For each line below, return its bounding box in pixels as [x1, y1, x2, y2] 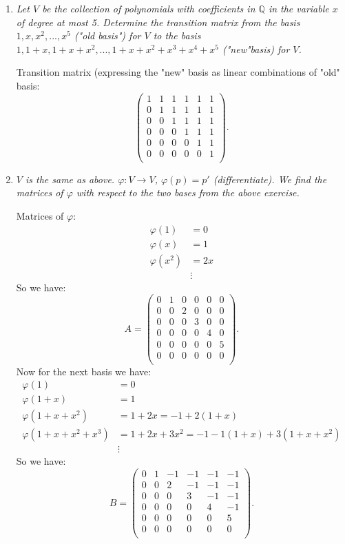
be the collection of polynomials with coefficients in [42, 1, 255, 15]
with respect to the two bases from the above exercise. [76, 185, 300, 200]
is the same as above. [25, 171, 115, 186]
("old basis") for [74, 28, 141, 43]
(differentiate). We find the [213, 171, 327, 186]
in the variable [268, 1, 329, 15]
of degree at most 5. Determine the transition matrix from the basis [16, 14, 300, 29]
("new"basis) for [222, 41, 290, 56]
